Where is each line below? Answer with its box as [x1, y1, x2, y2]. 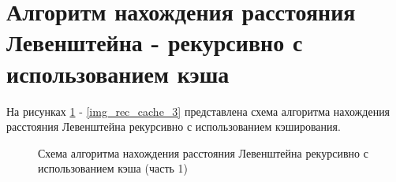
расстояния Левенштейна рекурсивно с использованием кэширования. [6, 118, 341, 135]
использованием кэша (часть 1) [38, 160, 188, 176]
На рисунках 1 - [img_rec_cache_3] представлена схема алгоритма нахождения [6, 102, 390, 119]
